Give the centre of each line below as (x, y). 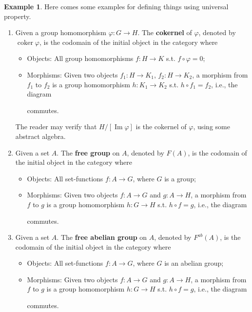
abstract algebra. (40, 136)
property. (18, 16)
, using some (212, 127)
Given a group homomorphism (61, 32)
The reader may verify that (56, 127)
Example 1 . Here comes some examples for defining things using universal (116, 6)
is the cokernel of (161, 127)
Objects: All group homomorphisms (80, 58)
